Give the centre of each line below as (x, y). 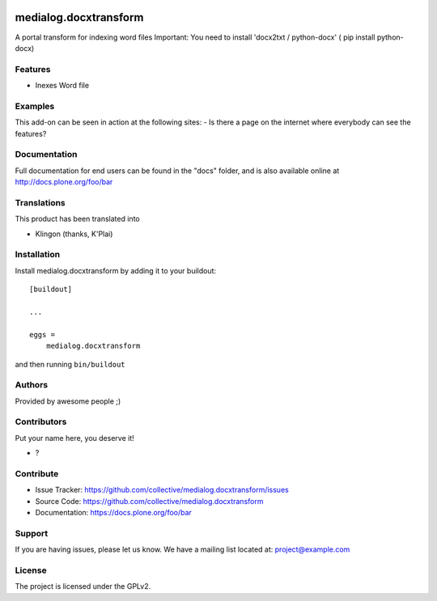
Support (32, 533)
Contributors (41, 422)
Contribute (37, 473)
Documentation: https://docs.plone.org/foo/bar (113, 513)
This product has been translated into (78, 219)
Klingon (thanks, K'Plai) (74, 234)
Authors (32, 385)
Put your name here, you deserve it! (74, 438)
